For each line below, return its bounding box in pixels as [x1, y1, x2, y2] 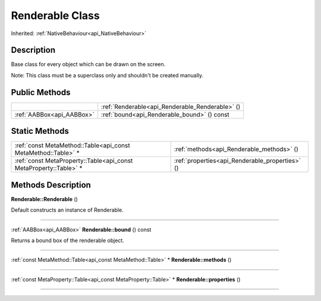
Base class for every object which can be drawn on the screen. [11, 61, 166, 68]
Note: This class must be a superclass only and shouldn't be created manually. [11, 71, 204, 79]
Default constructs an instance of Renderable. [11, 206, 124, 214]
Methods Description [11, 180, 92, 190]
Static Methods [11, 126, 70, 136]
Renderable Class [11, 9, 100, 22]
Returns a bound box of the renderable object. [11, 237, 124, 244]
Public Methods [11, 87, 71, 98]
